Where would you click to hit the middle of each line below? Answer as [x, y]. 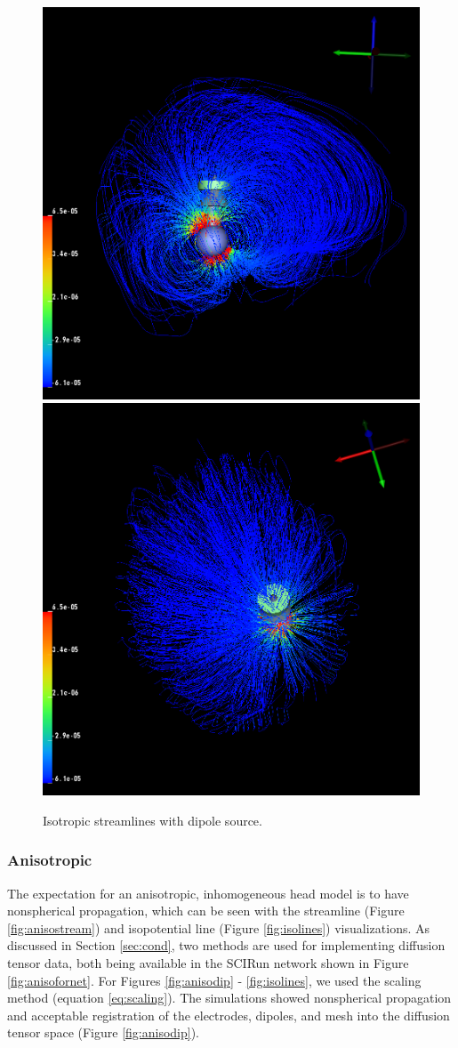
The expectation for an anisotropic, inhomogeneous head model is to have [208, 893]
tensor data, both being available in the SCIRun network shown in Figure [208, 963]
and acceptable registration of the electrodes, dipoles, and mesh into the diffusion [229, 1015]
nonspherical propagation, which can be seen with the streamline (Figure [206, 911]
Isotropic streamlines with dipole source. [153, 820]
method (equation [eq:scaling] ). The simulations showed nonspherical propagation [229, 998]
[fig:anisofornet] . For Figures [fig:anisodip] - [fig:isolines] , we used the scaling [214, 980]
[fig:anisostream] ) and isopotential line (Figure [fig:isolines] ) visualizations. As [219, 927]
